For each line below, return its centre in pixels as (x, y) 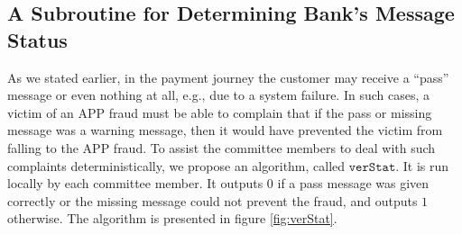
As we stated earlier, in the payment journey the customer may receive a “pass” (228, 77)
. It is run (422, 165)
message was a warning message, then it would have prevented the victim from (225, 130)
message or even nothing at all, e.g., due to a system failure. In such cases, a (218, 95)
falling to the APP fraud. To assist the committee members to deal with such (222, 147)
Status (37, 39)
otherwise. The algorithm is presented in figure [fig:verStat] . (172, 218)
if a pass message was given (353, 183)
